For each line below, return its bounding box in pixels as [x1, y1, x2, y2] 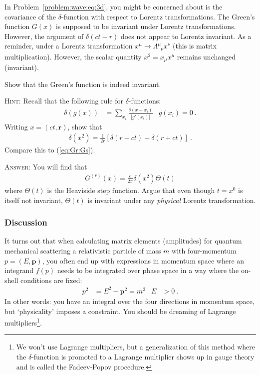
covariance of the [4, 11, 56, 21]
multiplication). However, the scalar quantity [4, 51, 142, 61]
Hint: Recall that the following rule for [4, 95, 123, 106]
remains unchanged [177, 51, 236, 61]
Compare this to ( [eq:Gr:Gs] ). [4, 144, 95, 155]
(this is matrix [173, 40, 217, 51]
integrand [4, 265, 34, 275]
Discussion [4, 216, 47, 228]
